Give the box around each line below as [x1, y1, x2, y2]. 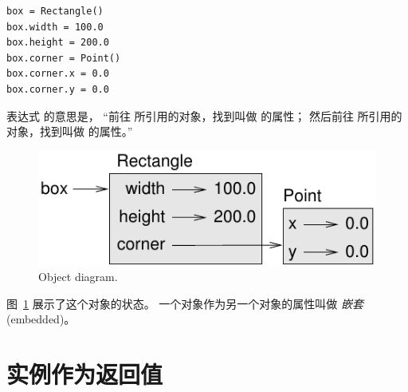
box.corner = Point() [6, 52, 121, 64]
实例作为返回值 [6, 358, 163, 390]
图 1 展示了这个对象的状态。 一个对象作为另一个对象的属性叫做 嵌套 [6, 295, 363, 311]
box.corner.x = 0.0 [6, 68, 109, 80]
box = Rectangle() [6, 6, 104, 17]
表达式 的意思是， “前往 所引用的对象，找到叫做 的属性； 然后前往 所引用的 [6, 107, 402, 124]
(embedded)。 [6, 311, 76, 327]
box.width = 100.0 [6, 21, 104, 33]
